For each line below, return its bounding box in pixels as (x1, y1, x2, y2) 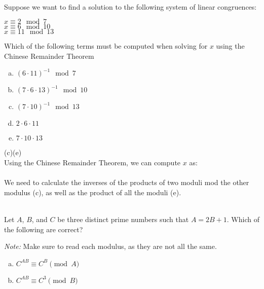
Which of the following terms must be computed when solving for (4, 41, 208, 51)
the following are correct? (4, 224, 83, 234)
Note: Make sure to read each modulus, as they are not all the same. (4, 241, 217, 251)
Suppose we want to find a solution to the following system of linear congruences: (4, 1, 257, 12)
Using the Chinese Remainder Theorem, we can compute (4, 157, 181, 167)
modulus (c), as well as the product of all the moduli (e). (4, 187, 181, 197)
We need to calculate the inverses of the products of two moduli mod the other (4, 177, 249, 188)
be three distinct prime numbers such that (57, 213, 189, 224)
